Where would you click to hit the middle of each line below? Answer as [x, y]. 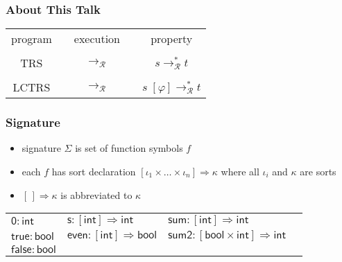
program [32, 39]
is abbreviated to [96, 194]
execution [97, 39]
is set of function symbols [129, 148]
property [172, 39]
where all [240, 172]
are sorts [318, 172]
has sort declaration [94, 172]
